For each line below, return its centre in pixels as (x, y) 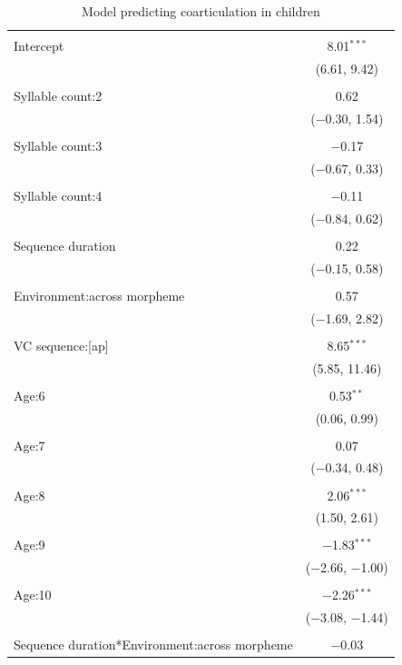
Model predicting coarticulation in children (201, 11)
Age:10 (33, 595)
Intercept (39, 46)
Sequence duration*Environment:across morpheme (153, 645)
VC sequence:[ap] (61, 345)
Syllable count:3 (58, 145)
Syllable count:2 (58, 96)
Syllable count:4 (58, 195)
